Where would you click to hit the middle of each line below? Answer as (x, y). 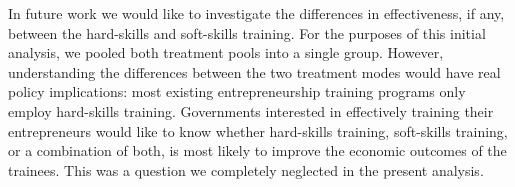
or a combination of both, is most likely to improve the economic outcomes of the (257, 150)
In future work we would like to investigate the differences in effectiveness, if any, (256, 13)
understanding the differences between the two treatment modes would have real (254, 71)
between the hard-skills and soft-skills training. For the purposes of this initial (247, 32)
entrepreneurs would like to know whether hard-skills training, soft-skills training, (258, 130)
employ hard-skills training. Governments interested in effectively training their (251, 110)
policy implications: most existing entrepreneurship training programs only (237, 91)
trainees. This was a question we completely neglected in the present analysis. (246, 169)
